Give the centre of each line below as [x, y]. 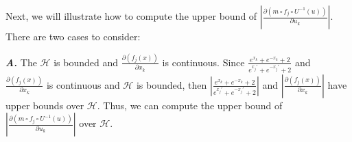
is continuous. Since [203, 62]
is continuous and [83, 84]
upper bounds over [45, 105]
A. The [21, 62]
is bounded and [86, 62]
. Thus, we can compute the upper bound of [190, 105]
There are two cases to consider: [73, 36]
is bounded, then [172, 84]
